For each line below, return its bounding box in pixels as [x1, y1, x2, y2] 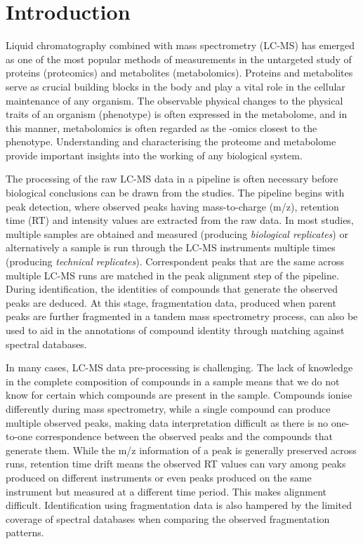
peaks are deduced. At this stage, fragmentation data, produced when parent [6, 295, 336, 310]
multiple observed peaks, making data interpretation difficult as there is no [6, 415, 328, 430]
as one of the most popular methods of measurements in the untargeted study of [6, 51, 352, 66]
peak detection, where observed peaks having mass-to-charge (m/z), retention [6, 199, 339, 213]
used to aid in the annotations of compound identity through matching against [6, 323, 345, 337]
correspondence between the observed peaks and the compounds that [35, 429, 333, 444]
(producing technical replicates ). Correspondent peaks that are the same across [6, 254, 345, 269]
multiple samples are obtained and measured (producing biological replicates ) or [6, 226, 348, 241]
